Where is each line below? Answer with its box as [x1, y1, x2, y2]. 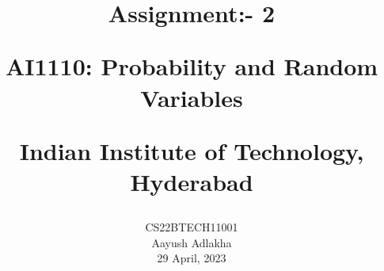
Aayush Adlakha [151, 234, 232, 250]
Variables [140, 81, 243, 113]
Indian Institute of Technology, [19, 134, 364, 166]
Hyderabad [130, 165, 253, 197]
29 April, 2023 [157, 250, 226, 266]
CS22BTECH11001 [145, 219, 238, 235]
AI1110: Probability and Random [5, 50, 378, 82]
